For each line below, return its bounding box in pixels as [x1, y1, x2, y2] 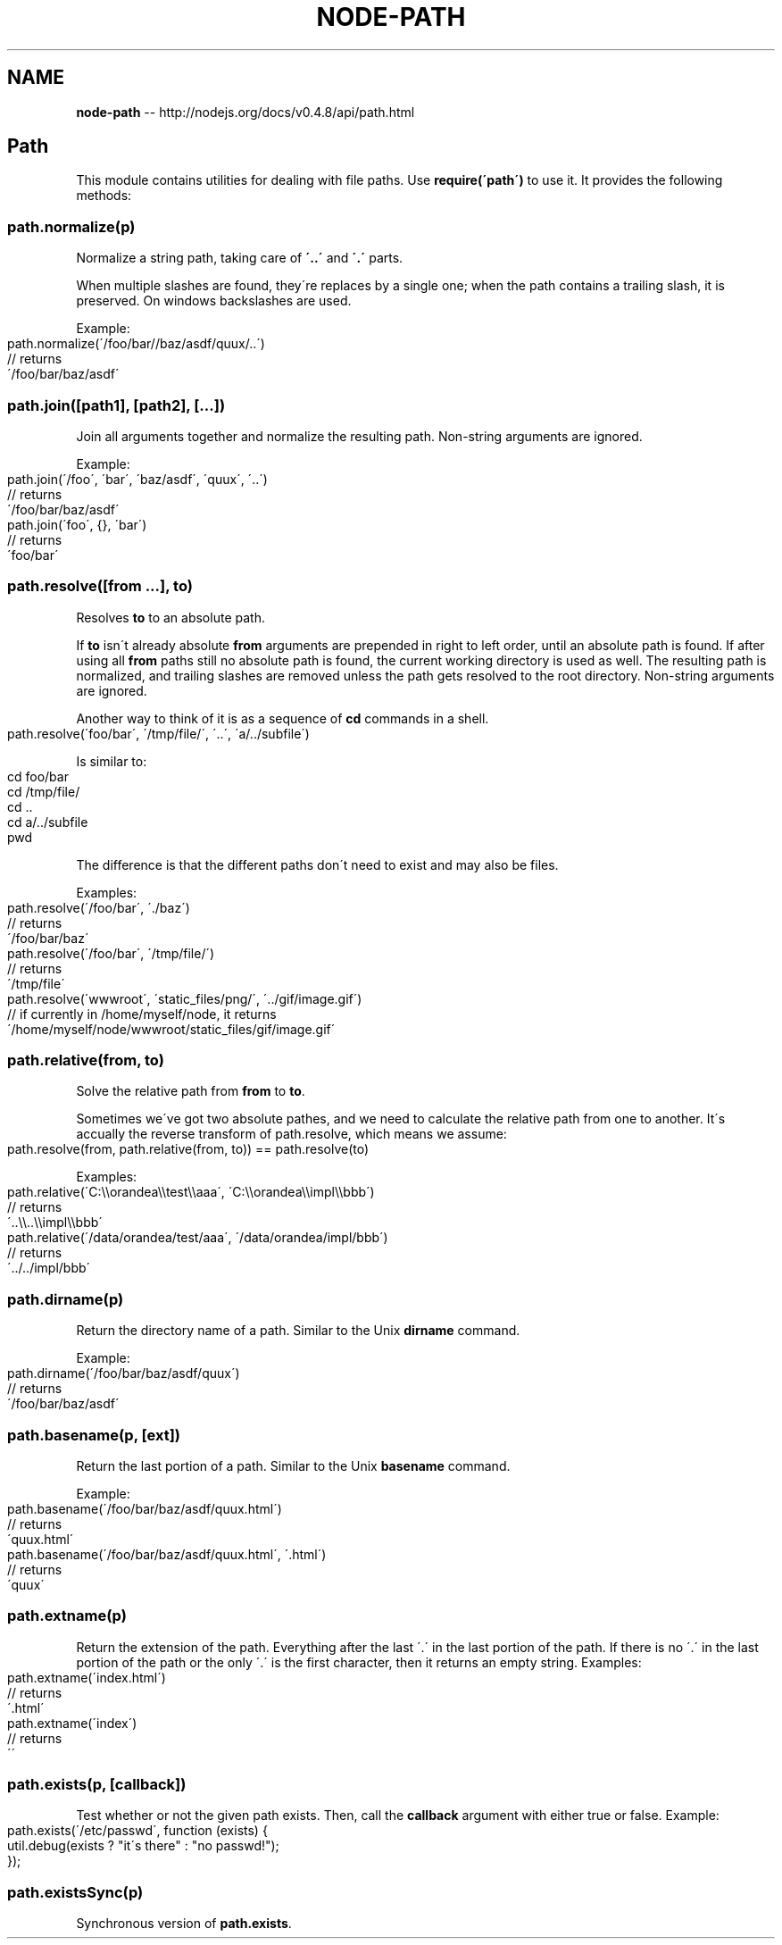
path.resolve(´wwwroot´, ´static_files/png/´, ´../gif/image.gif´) [7, 990, 362, 1006]
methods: [76, 188, 132, 204]
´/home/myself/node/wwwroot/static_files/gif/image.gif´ [7, 1021, 336, 1037]
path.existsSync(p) [7, 1882, 144, 1901]
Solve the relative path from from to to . [76, 1083, 305, 1099]
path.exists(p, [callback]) [7, 1775, 187, 1794]
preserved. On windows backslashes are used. [76, 293, 352, 309]
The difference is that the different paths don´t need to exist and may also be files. [76, 856, 559, 872]
